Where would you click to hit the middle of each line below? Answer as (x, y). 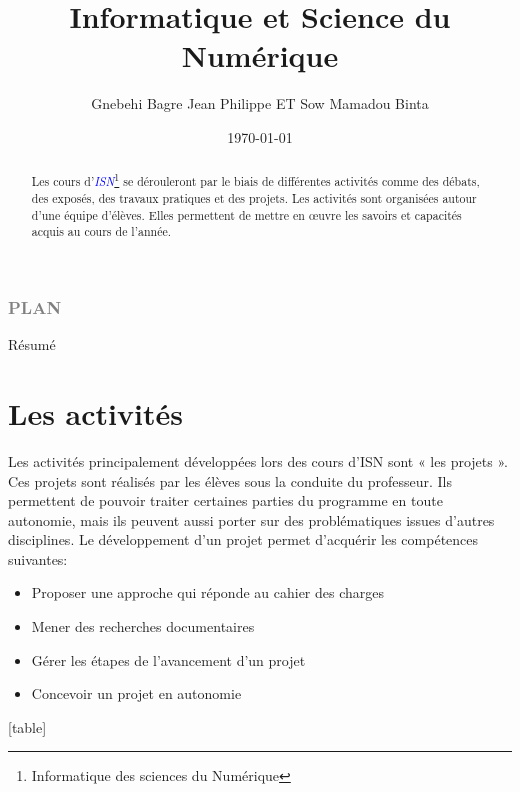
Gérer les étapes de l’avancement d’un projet (168, 659)
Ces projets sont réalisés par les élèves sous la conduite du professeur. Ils (230, 480)
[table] (27, 726)
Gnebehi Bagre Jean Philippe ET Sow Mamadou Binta (260, 103)
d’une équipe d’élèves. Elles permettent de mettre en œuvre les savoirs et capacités (246, 214)
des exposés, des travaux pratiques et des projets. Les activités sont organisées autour (254, 197)
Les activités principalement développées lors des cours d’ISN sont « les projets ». (258, 460)
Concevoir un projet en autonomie (136, 693)
